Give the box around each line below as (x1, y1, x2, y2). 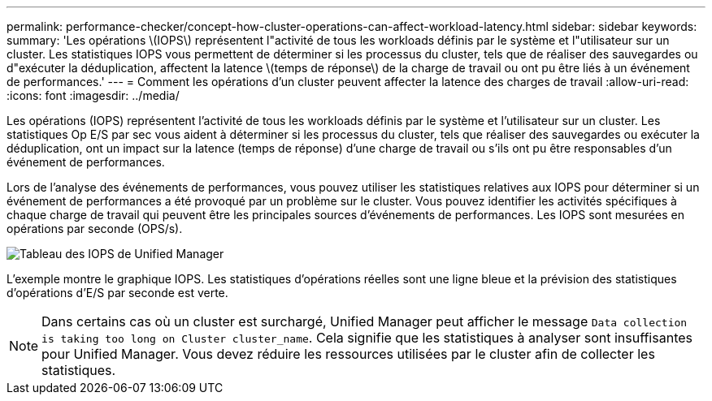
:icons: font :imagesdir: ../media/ (7, 88, 180, 102)
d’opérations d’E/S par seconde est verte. (7, 286, 228, 300)
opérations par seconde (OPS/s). (7, 222, 183, 235)
